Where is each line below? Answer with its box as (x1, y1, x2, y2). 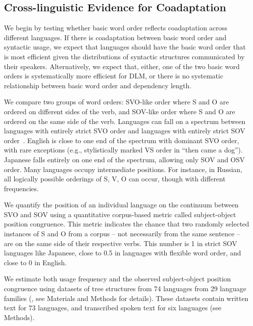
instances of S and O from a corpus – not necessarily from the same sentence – (4, 228, 240, 239)
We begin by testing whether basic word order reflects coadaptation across (4, 23, 228, 33)
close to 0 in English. (4, 257, 67, 267)
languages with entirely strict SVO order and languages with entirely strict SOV (4, 125, 246, 136)
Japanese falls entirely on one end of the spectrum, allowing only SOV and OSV (4, 154, 245, 164)
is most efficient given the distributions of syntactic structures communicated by (4, 51, 245, 61)
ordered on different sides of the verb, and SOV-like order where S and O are (4, 106, 235, 116)
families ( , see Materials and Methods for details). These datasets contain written (4, 293, 249, 303)
